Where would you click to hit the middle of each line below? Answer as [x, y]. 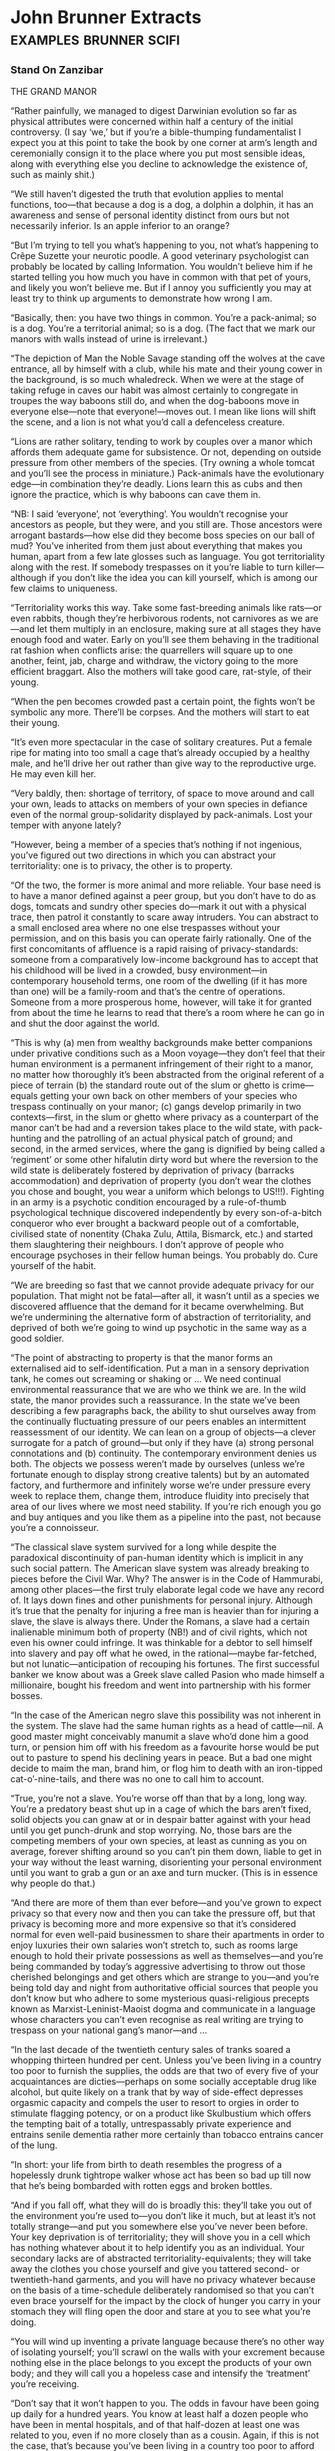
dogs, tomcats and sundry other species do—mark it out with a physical [158, 907]
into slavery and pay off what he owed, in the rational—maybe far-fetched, [163, 1653]
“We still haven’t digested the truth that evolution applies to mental [147, 194]
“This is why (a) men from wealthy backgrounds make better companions [161, 1043]
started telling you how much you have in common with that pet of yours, [161, 277]
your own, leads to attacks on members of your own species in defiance [159, 804]
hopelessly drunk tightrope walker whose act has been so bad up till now [161, 2175]
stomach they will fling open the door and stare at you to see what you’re [161, 2312]
